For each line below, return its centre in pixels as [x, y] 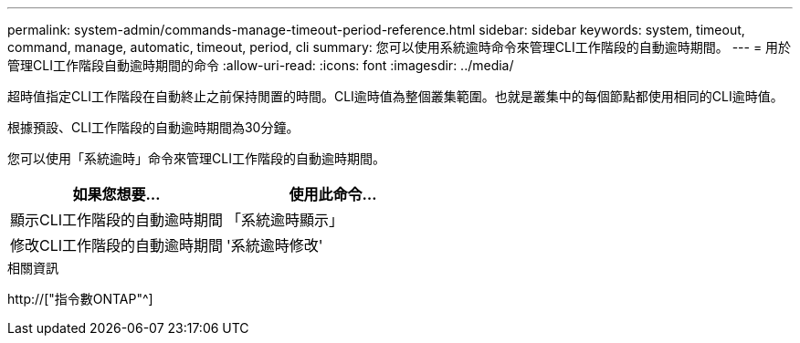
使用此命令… [333, 194]
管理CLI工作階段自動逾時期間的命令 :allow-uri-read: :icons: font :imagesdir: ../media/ [261, 65]
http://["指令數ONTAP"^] [80, 299]
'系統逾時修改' [275, 245]
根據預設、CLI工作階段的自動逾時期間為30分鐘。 [153, 127]
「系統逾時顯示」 [285, 220]
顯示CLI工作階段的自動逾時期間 [117, 220]
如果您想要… [116, 194]
